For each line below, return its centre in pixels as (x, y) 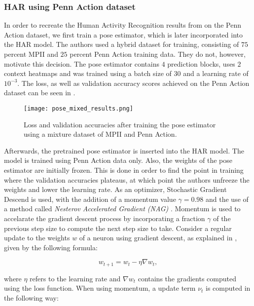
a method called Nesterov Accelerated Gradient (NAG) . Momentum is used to (122, 209)
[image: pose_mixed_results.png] (78, 108)
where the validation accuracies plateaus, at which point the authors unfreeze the (127, 179)
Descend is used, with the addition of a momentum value (90, 199)
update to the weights (37, 238)
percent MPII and (31, 54)
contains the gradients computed (187, 278)
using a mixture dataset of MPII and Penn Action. (100, 134)
